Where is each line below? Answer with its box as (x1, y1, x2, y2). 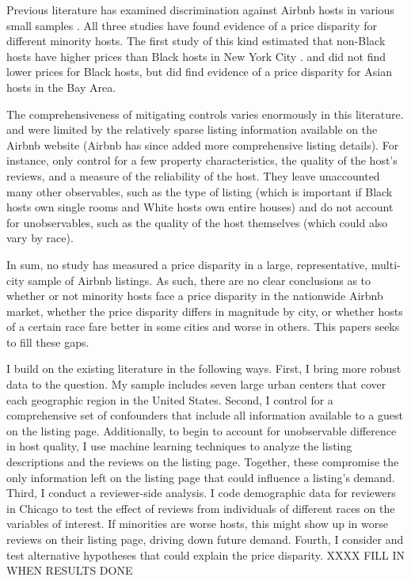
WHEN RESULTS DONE (6, 562, 133, 579)
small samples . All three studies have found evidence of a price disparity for (6, 17, 378, 33)
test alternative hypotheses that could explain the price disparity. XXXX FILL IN (6, 546, 405, 563)
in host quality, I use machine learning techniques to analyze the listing (6, 438, 352, 454)
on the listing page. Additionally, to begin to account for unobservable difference (6, 422, 397, 439)
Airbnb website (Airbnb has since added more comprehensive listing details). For (6, 136, 399, 153)
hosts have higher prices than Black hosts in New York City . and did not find (6, 47, 386, 64)
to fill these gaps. (6, 333, 89, 350)
